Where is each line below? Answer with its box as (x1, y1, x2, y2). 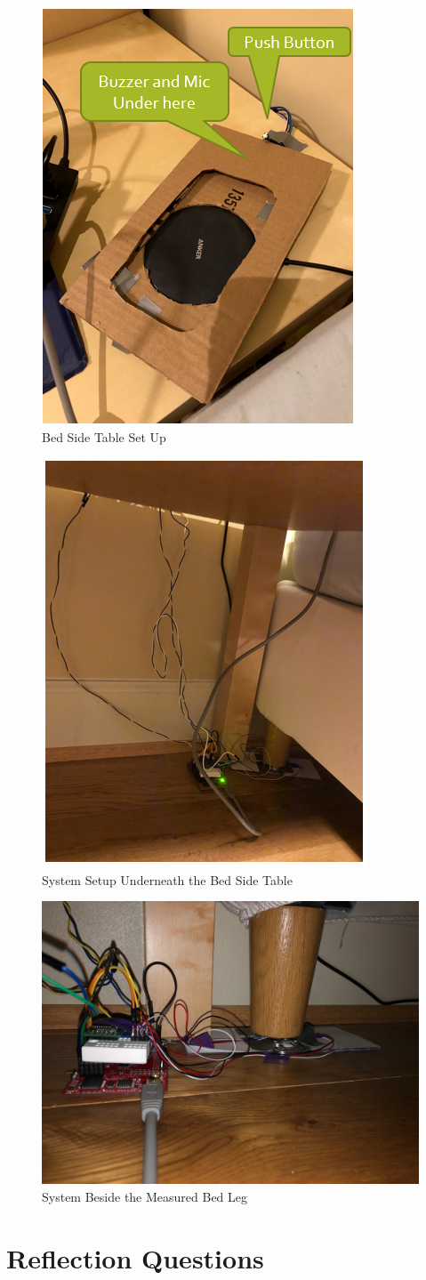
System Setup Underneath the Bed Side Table (42, 870, 293, 889)
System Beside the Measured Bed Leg (42, 1187, 248, 1205)
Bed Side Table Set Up (42, 427, 166, 446)
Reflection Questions (6, 1239, 264, 1276)
